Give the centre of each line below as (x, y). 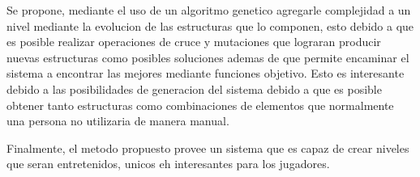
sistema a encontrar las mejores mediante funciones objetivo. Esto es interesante (206, 73)
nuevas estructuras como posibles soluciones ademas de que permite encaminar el (208, 57)
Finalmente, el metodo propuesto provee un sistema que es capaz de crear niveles (208, 147)
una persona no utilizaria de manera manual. (118, 121)
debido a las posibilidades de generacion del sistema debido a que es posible (194, 88)
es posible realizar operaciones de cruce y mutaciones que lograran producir (194, 42)
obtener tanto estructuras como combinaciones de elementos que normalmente (200, 105)
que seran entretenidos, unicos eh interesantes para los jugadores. (168, 164)
